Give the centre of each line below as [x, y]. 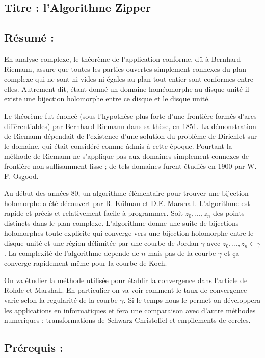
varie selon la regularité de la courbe [61, 300]
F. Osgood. [21, 176]
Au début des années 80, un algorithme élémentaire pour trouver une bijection [126, 193]
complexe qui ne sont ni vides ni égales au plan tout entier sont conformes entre [129, 79]
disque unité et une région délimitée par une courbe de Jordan [101, 243]
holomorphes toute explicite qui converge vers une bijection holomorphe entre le [129, 233]
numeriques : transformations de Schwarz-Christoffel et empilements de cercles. [127, 320]
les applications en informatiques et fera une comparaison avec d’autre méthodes [130, 310]
